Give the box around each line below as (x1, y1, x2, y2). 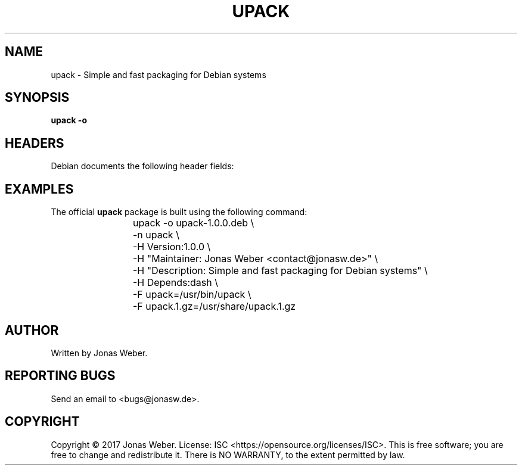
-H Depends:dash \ (133, 276, 219, 289)
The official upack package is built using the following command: (51, 207, 307, 217)
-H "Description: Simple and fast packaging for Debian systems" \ (133, 264, 428, 277)
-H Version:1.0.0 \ (133, 241, 211, 253)
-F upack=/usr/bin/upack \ (133, 288, 251, 301)
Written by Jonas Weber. (51, 347, 148, 358)
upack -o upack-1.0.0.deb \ (133, 217, 254, 229)
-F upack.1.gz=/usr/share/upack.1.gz (133, 300, 296, 313)
